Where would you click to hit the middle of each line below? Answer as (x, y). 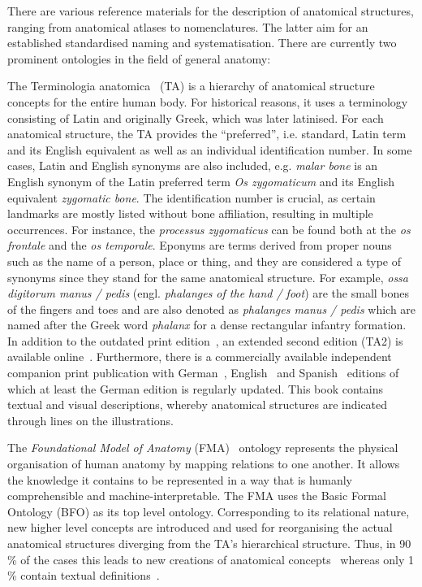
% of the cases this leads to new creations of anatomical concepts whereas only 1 (211, 559)
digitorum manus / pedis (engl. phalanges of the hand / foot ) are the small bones (209, 293)
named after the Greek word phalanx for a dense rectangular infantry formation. (207, 325)
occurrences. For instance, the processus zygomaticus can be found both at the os (209, 229)
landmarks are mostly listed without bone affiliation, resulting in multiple (190, 213)
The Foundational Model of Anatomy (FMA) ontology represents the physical (203, 448)
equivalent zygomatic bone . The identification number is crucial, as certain (192, 197)
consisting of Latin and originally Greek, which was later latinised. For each (196, 117)
